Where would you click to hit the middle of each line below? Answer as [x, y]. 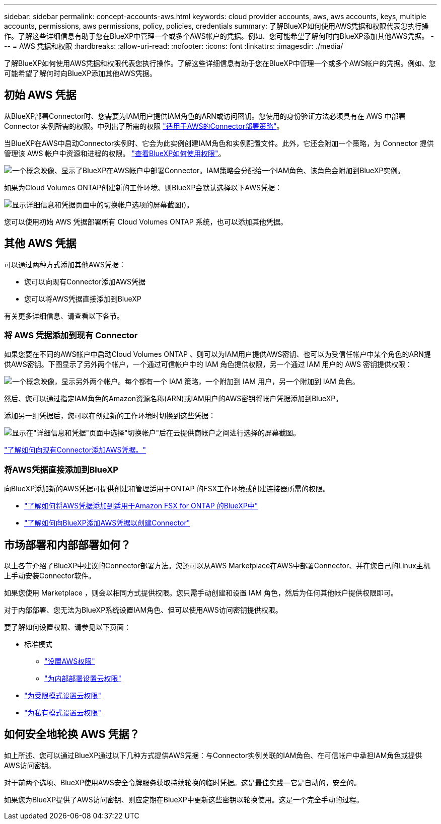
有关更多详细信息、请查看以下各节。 [64, 316]
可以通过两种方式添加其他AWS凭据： [65, 264]
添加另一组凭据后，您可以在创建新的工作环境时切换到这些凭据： [110, 416]
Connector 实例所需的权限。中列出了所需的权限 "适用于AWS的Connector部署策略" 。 [144, 126]
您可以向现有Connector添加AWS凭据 [85, 281]
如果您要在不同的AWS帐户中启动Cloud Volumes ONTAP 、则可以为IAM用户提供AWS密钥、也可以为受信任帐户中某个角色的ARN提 [217, 354]
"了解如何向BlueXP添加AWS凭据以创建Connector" [107, 523]
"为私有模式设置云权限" [63, 713]
